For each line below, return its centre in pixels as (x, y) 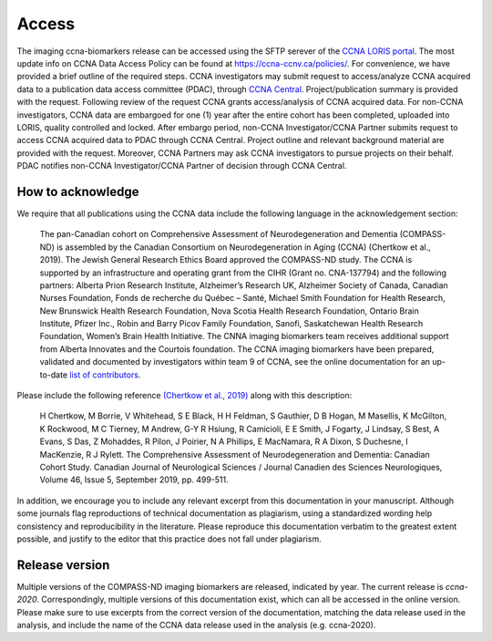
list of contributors (104, 375)
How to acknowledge (78, 191)
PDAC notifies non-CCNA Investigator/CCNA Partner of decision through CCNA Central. (182, 166)
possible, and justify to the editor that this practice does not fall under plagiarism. (169, 539)
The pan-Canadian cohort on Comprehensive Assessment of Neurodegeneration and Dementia (219, 234)
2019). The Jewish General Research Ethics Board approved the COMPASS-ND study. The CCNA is (226, 260)
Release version (63, 565)
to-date (54, 375)
